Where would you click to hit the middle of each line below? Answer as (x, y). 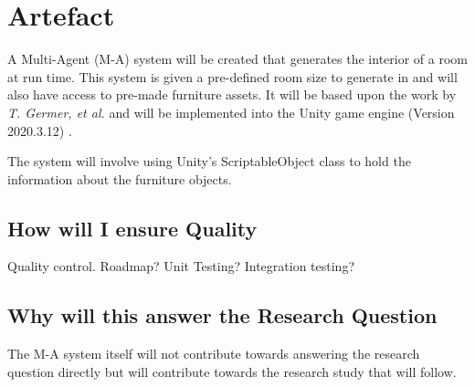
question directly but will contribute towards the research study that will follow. (232, 371)
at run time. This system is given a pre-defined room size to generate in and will (232, 76)
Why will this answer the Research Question (222, 315)
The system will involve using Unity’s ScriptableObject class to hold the (209, 161)
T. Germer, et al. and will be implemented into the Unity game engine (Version (231, 112)
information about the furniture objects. (120, 178)
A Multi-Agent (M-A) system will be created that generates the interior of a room (237, 59)
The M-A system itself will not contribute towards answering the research (214, 354)
